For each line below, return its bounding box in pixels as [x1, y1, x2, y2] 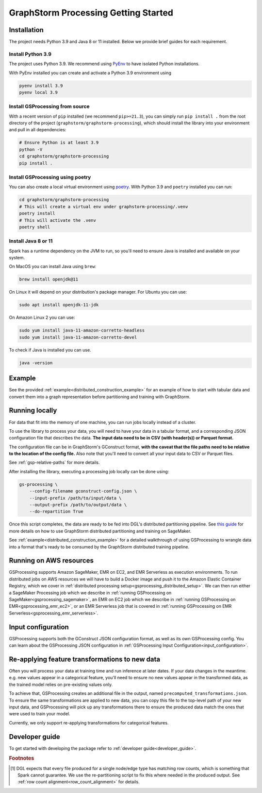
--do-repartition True [29, 509, 83, 514]
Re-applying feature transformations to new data [9, 655, 160, 663]
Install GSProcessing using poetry [9, 174, 91, 180]
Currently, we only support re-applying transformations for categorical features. [9, 720, 169, 725]
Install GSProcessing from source [9, 103, 90, 110]
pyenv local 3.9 [19, 89, 58, 95]
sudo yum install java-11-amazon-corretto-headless [19, 328, 145, 333]
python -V [19, 146, 43, 152]
